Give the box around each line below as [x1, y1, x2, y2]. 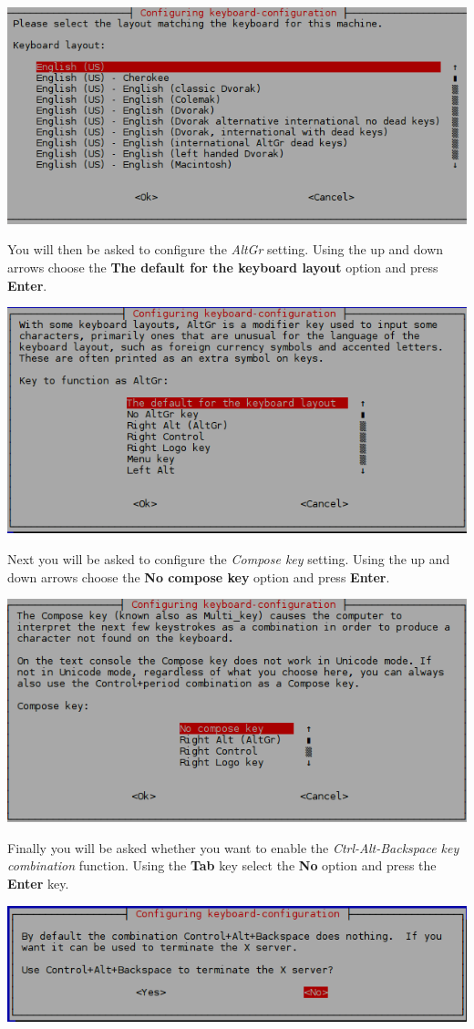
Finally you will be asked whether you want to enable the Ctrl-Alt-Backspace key [7, 838, 459, 857]
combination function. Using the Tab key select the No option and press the [7, 856, 437, 875]
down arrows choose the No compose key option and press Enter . [7, 567, 390, 586]
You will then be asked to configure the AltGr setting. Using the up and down [7, 240, 444, 259]
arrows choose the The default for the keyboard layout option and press [7, 257, 438, 276]
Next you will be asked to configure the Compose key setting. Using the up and [7, 550, 450, 568]
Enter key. [7, 873, 69, 892]
